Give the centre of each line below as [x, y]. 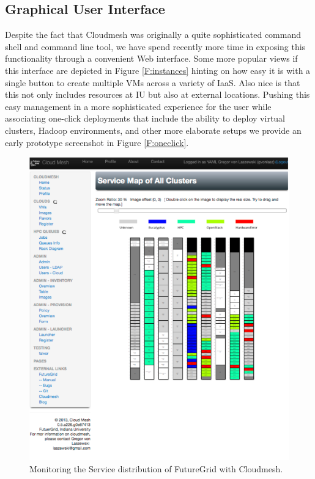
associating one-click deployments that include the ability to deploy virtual [145, 118]
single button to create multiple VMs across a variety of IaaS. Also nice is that [153, 82]
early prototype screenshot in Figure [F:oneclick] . [97, 142]
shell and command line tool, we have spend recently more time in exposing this [155, 46]
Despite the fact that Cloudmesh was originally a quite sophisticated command [153, 35]
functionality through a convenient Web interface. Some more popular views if [151, 58]
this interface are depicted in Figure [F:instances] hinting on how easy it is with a [158, 70]
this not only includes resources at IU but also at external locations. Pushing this [157, 94]
